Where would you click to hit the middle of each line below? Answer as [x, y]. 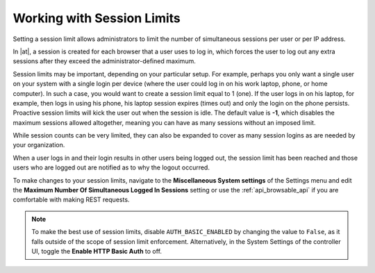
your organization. [39, 145]
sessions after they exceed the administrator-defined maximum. [104, 61]
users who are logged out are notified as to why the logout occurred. [111, 167]
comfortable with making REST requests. [71, 200]
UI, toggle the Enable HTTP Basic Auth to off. [97, 251]
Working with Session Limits [97, 18]
